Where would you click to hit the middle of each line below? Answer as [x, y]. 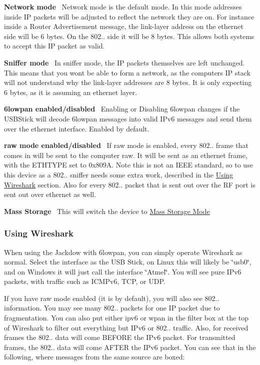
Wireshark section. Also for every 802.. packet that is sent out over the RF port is [130, 184]
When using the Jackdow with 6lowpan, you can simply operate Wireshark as [123, 252]
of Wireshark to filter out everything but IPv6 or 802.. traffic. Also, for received [126, 327]
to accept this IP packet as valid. [54, 46]
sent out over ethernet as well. [50, 194]
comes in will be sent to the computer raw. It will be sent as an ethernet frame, [126, 155]
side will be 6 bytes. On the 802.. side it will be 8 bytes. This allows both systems [129, 36]
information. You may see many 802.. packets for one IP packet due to [112, 308]
